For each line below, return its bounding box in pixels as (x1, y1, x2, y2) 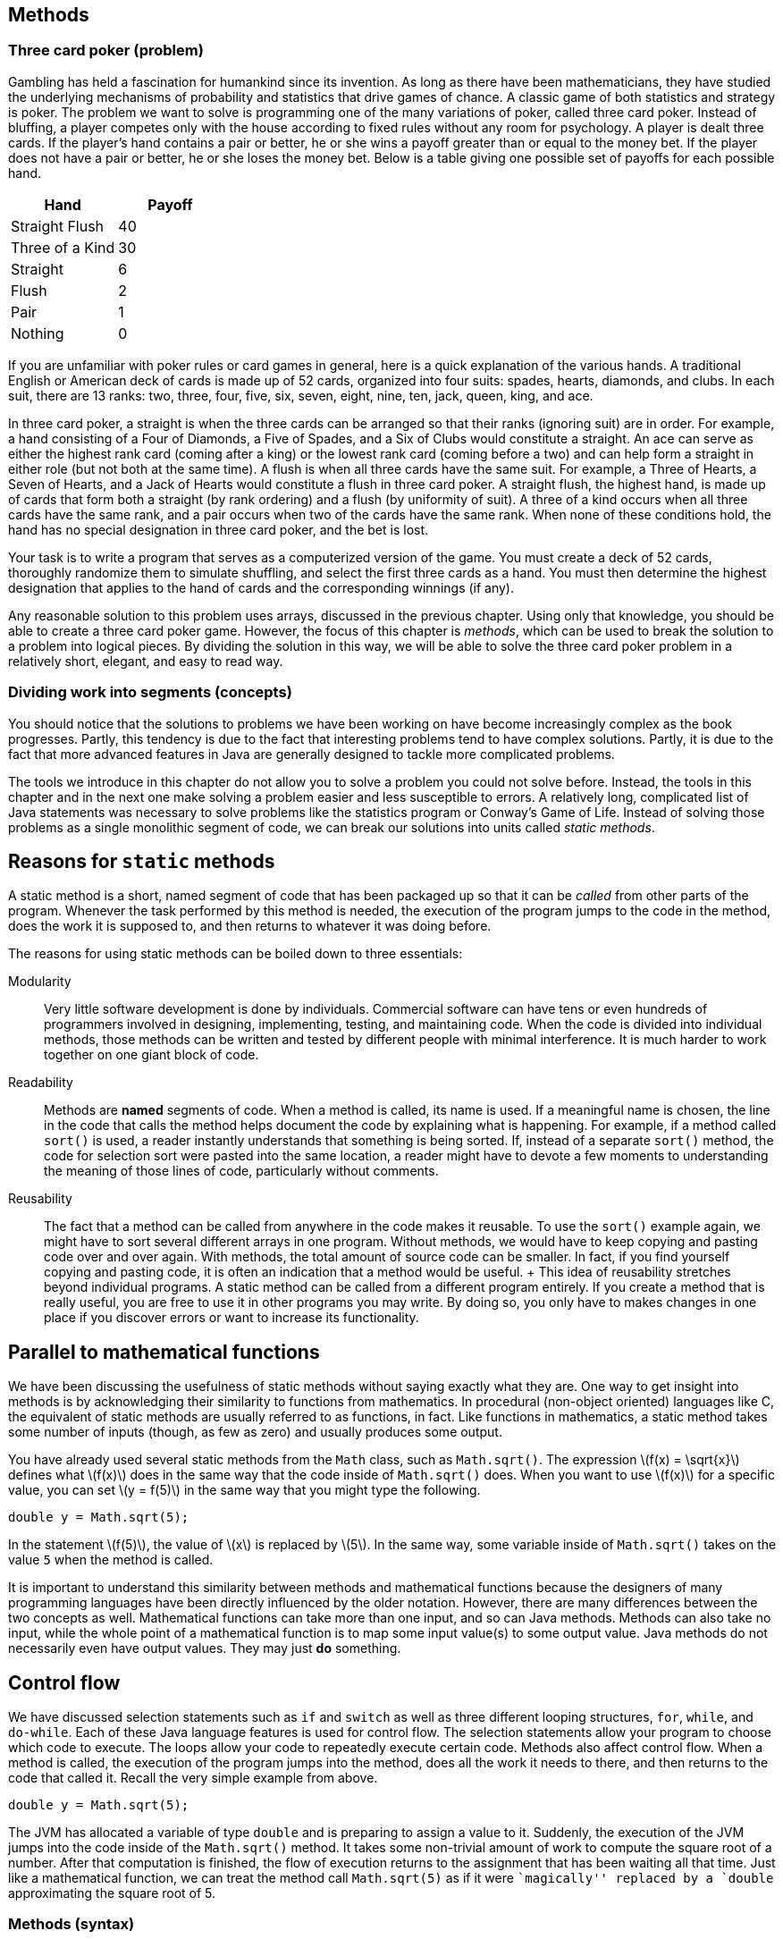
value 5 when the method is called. (8, 1552, 214, 1568)
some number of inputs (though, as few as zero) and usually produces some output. (8, 1424, 502, 1440)
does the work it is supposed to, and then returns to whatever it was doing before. (8, 918, 492, 934)
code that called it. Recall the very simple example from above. (8, 1770, 378, 1786)
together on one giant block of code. (44, 1047, 259, 1063)
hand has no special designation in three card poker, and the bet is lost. (8, 521, 429, 537)
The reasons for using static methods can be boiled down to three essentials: (8, 946, 463, 962)
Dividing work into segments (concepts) (8, 683, 292, 702)
